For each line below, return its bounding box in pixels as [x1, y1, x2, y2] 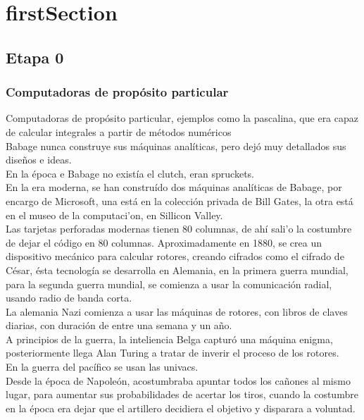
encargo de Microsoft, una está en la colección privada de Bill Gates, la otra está [6, 193, 353, 208]
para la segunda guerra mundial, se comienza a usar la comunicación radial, [6, 276, 332, 291]
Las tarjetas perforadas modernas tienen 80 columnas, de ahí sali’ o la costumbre [6, 221, 352, 236]
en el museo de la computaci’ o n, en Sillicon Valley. [6, 207, 223, 222]
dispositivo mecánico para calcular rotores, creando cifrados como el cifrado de [6, 249, 344, 264]
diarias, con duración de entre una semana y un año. [6, 318, 232, 333]
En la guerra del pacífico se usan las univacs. [6, 359, 199, 374]
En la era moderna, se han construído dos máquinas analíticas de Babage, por [6, 180, 342, 194]
